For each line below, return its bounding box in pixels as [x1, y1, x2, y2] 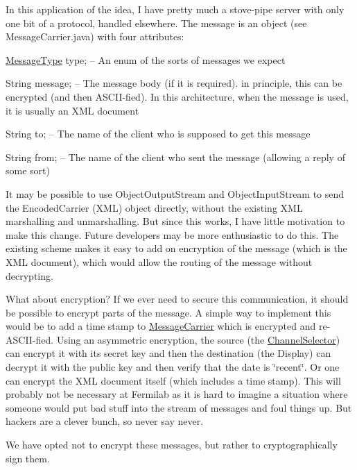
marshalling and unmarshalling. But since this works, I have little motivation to [6, 214, 345, 228]
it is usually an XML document [6, 103, 139, 117]
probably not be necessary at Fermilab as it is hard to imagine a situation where [6, 387, 348, 401]
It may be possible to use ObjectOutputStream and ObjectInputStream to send [6, 186, 345, 201]
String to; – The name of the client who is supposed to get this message [6, 126, 311, 141]
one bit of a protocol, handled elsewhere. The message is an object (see [6, 15, 307, 30]
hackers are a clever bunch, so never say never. [6, 414, 204, 428]
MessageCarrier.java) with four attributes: [6, 29, 184, 44]
